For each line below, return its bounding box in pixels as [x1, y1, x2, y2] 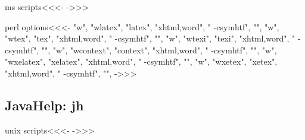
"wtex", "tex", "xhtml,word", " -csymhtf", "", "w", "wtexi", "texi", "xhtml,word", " [5, 32, 295, 44]
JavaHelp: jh [5, 96, 84, 114]
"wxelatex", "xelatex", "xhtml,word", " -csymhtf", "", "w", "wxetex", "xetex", [5, 55, 278, 68]
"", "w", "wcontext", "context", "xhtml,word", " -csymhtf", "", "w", [41, 43, 277, 56]
